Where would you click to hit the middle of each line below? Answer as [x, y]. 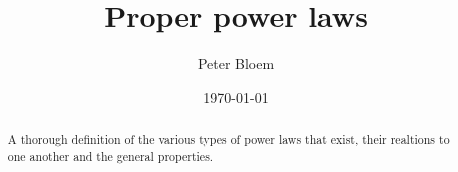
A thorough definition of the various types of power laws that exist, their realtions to [228, 139]
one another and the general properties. [110, 155]
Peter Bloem [236, 63]
